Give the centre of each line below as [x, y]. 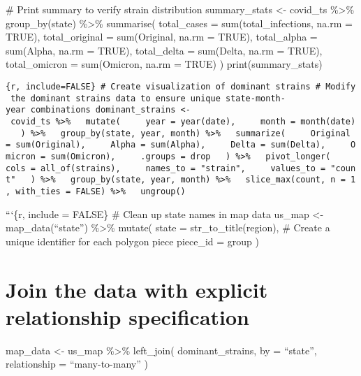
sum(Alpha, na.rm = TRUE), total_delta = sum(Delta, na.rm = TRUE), [164, 50]
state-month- [255, 98]
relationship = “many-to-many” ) [77, 364]
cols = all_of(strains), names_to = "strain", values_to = [166, 168]
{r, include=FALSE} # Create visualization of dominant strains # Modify [181, 86]
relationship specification [127, 316]
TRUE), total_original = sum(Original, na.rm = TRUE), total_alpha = [162, 37]
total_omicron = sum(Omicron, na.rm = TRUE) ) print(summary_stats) [164, 64]
